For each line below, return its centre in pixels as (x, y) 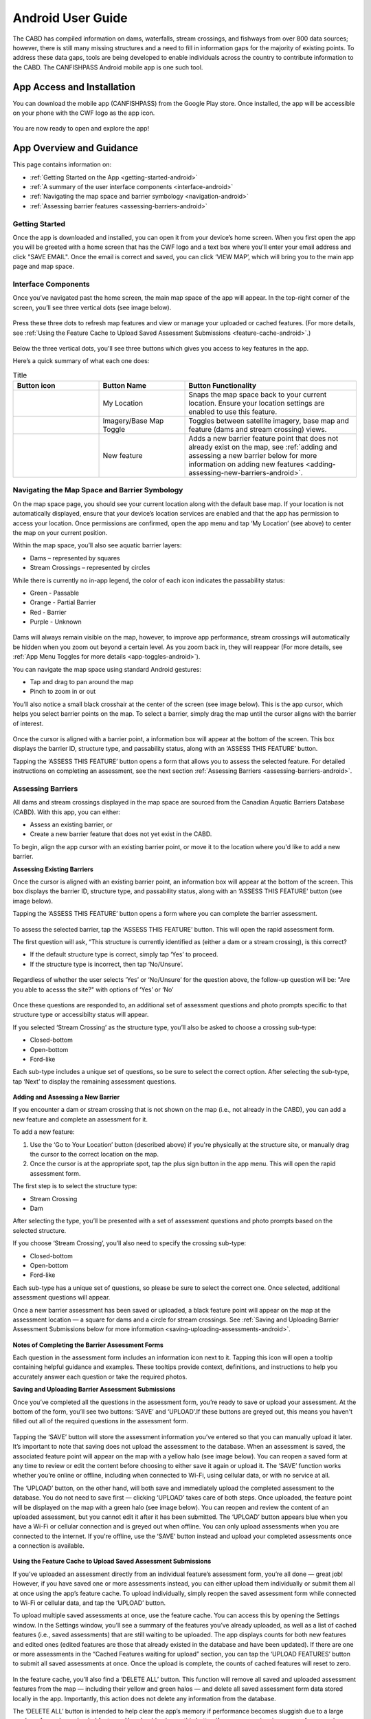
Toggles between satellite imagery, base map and (269, 421)
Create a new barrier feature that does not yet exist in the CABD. (121, 834)
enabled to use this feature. (233, 412)
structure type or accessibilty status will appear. (81, 1015)
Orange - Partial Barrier (63, 602)
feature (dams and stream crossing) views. (258, 430)
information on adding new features (246, 464)
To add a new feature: (44, 1132)
